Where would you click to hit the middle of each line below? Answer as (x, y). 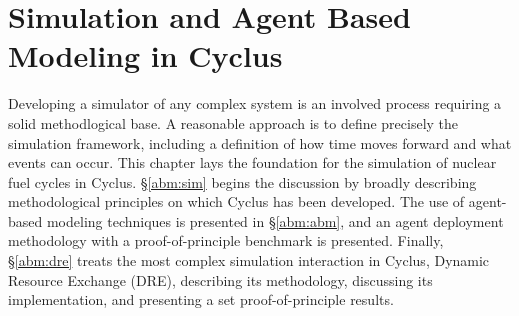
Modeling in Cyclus (145, 55)
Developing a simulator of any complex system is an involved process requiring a (255, 103)
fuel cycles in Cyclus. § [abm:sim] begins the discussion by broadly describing (242, 181)
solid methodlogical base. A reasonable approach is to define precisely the (233, 122)
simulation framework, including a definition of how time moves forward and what (260, 142)
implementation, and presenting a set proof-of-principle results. (201, 299)
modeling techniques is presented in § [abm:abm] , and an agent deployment (275, 220)
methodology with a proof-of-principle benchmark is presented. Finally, (226, 240)
